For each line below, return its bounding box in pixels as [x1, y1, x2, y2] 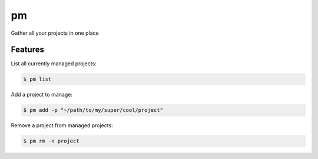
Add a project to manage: [11, 91, 73, 98]
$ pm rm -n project [23, 138, 79, 144]
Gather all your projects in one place [11, 29, 100, 37]
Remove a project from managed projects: [11, 122, 113, 129]
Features [11, 45, 44, 55]
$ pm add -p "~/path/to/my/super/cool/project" [23, 107, 163, 114]
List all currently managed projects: [11, 60, 97, 67]
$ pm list [23, 76, 52, 82]
